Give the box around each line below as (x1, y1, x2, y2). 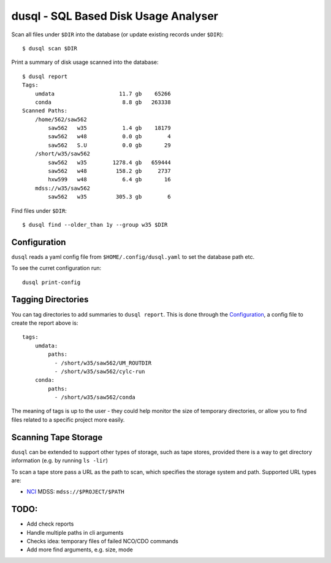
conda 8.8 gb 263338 (34, 98, 171, 106)
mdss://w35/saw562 (34, 184, 91, 192)
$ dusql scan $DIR (22, 45, 78, 52)
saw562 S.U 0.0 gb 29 (48, 141, 171, 149)
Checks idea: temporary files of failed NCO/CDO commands (26, 538, 179, 545)
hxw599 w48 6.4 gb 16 (48, 176, 171, 183)
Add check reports (26, 520, 74, 528)
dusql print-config (22, 278, 81, 286)
